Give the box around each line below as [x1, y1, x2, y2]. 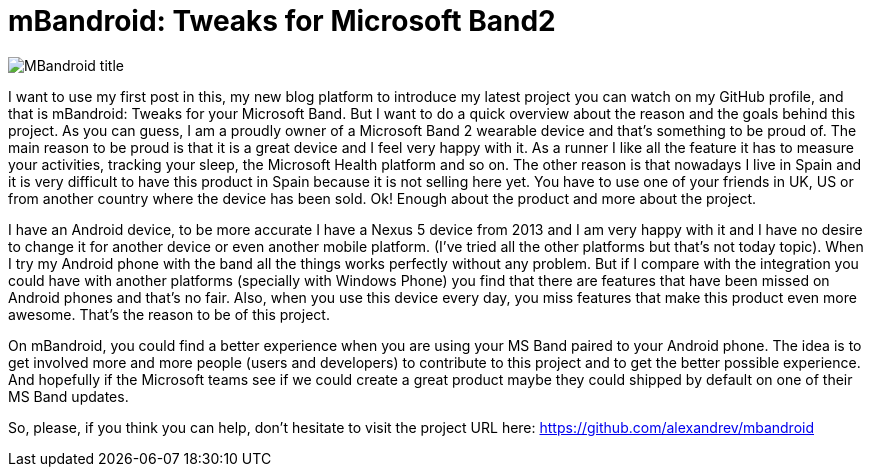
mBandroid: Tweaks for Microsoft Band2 [8, 4, 556, 38]
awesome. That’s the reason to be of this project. [8, 305, 330, 323]
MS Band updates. [8, 387, 129, 405]
